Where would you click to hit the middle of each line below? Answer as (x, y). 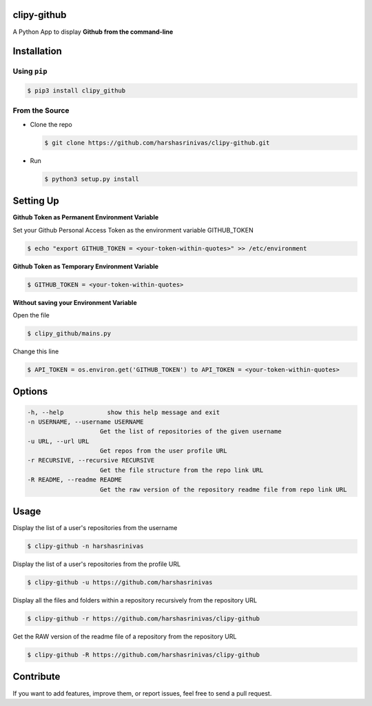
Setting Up (36, 201)
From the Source (41, 110)
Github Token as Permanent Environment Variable (86, 217)
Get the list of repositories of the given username (191, 432)
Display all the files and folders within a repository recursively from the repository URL (135, 600)
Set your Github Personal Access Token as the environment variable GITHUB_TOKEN (133, 230)
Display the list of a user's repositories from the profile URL (97, 564)
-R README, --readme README (74, 480)
